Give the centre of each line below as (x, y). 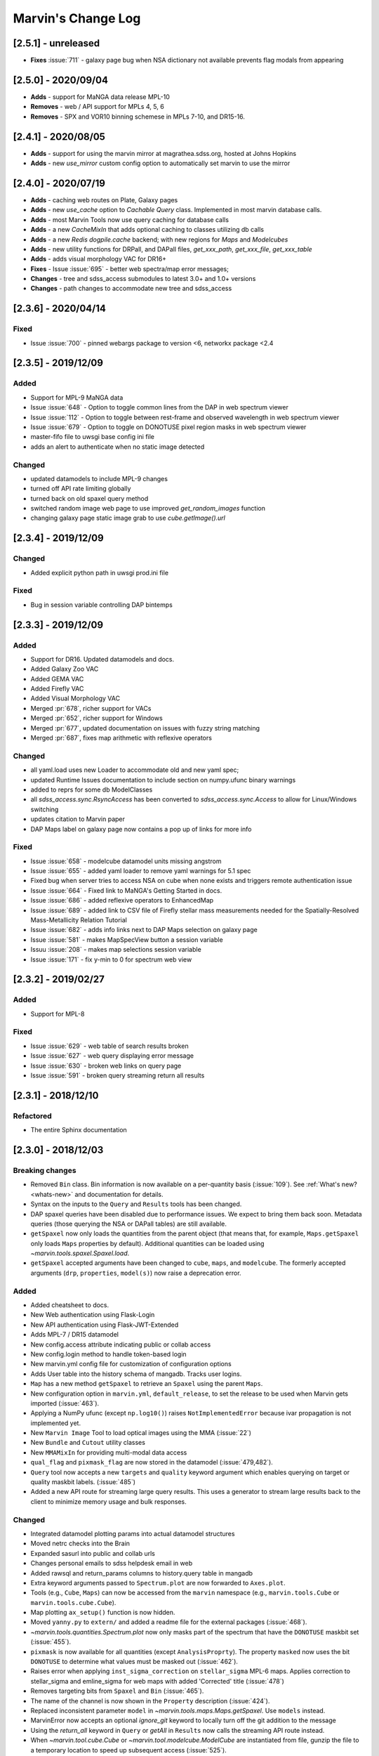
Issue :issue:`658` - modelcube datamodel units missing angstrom (126, 861)
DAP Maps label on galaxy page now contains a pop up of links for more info (141, 829)
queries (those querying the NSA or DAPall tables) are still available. (129, 1224)
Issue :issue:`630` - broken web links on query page (106, 1066)
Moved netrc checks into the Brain (80, 1544)
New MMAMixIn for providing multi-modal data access (109, 1452)
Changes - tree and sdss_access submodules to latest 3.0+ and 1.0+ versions (143, 279)
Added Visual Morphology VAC (75, 698)
